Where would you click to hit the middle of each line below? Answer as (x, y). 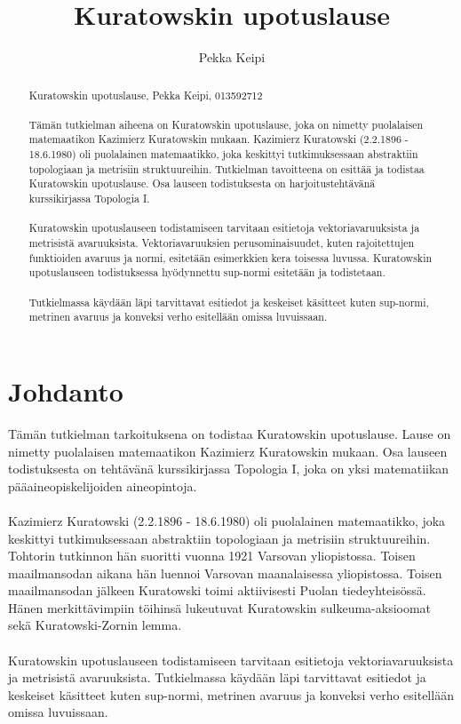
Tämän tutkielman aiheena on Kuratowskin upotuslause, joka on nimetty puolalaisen (226, 124)
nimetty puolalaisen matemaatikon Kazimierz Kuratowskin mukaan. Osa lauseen (228, 451)
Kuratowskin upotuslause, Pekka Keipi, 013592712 (146, 95)
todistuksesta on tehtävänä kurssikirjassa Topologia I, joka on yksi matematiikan (229, 469)
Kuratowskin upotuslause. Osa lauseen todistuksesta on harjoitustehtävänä (202, 183)
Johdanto (66, 391)
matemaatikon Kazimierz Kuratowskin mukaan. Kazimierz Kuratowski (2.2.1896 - (219, 139)
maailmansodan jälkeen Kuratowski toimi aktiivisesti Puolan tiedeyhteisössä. (217, 590)
